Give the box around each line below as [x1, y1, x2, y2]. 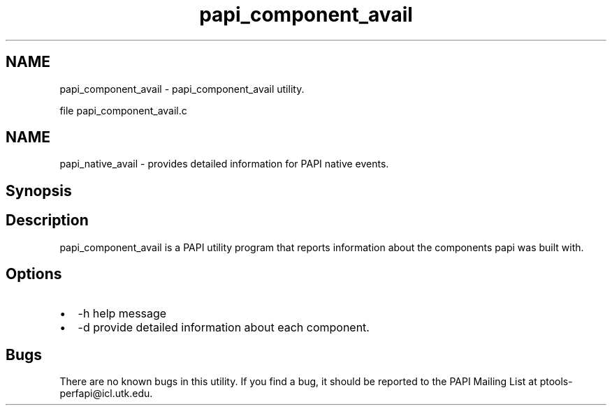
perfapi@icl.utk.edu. [59, 387, 153, 400]
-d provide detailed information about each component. [78, 320, 370, 334]
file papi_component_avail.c [59, 104, 187, 117]
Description [6, 211, 89, 230]
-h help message [78, 306, 167, 320]
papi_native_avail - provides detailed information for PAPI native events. [59, 158, 389, 170]
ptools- [539, 375, 573, 388]
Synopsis [6, 181, 72, 200]
